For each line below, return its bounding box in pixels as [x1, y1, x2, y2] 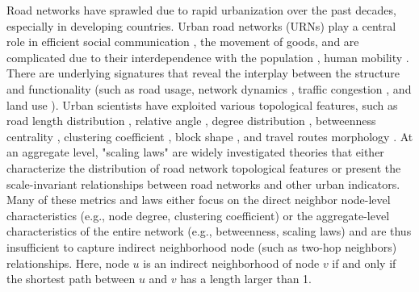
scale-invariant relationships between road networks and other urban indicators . [6, 175, 400, 192]
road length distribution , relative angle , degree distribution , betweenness [6, 112, 376, 129]
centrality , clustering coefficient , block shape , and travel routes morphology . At [6, 127, 413, 144]
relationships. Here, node [6, 254, 129, 271]
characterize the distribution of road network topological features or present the [6, 159, 401, 176]
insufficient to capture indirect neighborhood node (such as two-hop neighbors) [6, 238, 397, 255]
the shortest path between [6, 270, 136, 287]
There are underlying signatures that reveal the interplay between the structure [6, 65, 400, 81]
